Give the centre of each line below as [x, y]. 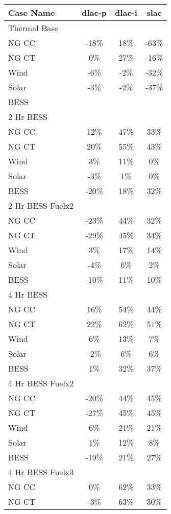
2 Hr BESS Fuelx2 [41, 205]
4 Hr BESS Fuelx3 [41, 472]
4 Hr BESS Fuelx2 [41, 383]
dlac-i [126, 13]
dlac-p [94, 13]
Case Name [32, 13]
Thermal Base [33, 28]
